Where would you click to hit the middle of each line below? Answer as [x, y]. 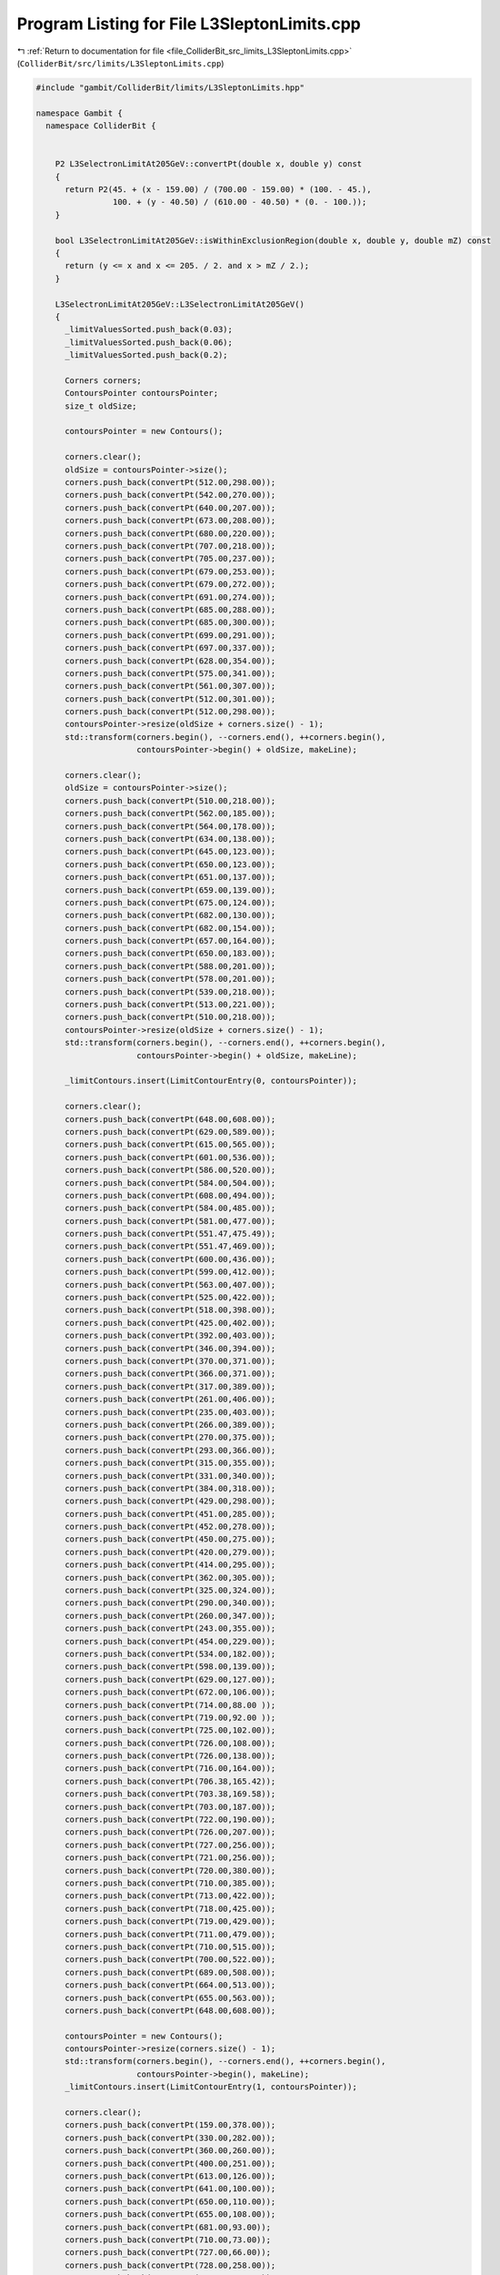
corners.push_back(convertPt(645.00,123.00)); [170, 852]
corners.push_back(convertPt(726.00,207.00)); [170, 1832]
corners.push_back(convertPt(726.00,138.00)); [170, 1756]
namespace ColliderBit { [101, 126]
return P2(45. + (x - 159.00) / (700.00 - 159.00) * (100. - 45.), [218, 190]
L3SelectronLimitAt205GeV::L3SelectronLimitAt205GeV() [180, 304]
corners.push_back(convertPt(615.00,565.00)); [170, 1145]
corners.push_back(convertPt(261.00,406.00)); [170, 1400]
